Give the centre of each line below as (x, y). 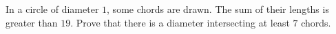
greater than (32, 22)
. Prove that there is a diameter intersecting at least (180, 22)
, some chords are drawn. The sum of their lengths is (218, 9)
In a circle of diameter (52, 9)
